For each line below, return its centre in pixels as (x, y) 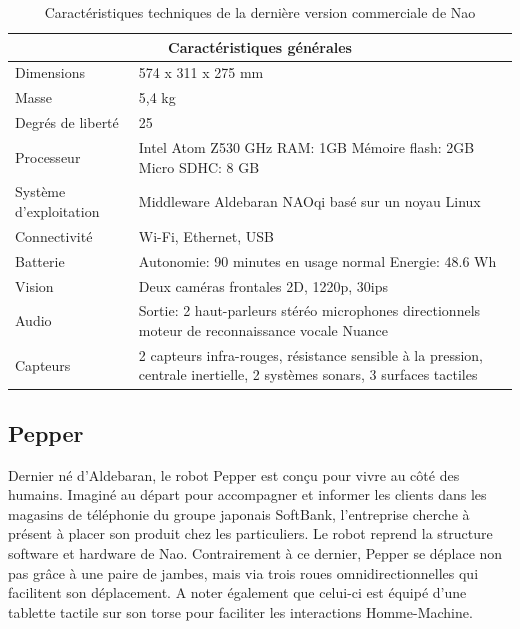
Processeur (48, 156)
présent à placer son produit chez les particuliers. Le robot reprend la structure (250, 533)
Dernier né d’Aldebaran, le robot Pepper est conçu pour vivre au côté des (234, 474)
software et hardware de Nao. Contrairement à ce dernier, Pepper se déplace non (255, 553)
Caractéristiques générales (260, 46)
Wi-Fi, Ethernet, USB (206, 235)
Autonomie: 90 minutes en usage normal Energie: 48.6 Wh (317, 260)
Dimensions (50, 72)
